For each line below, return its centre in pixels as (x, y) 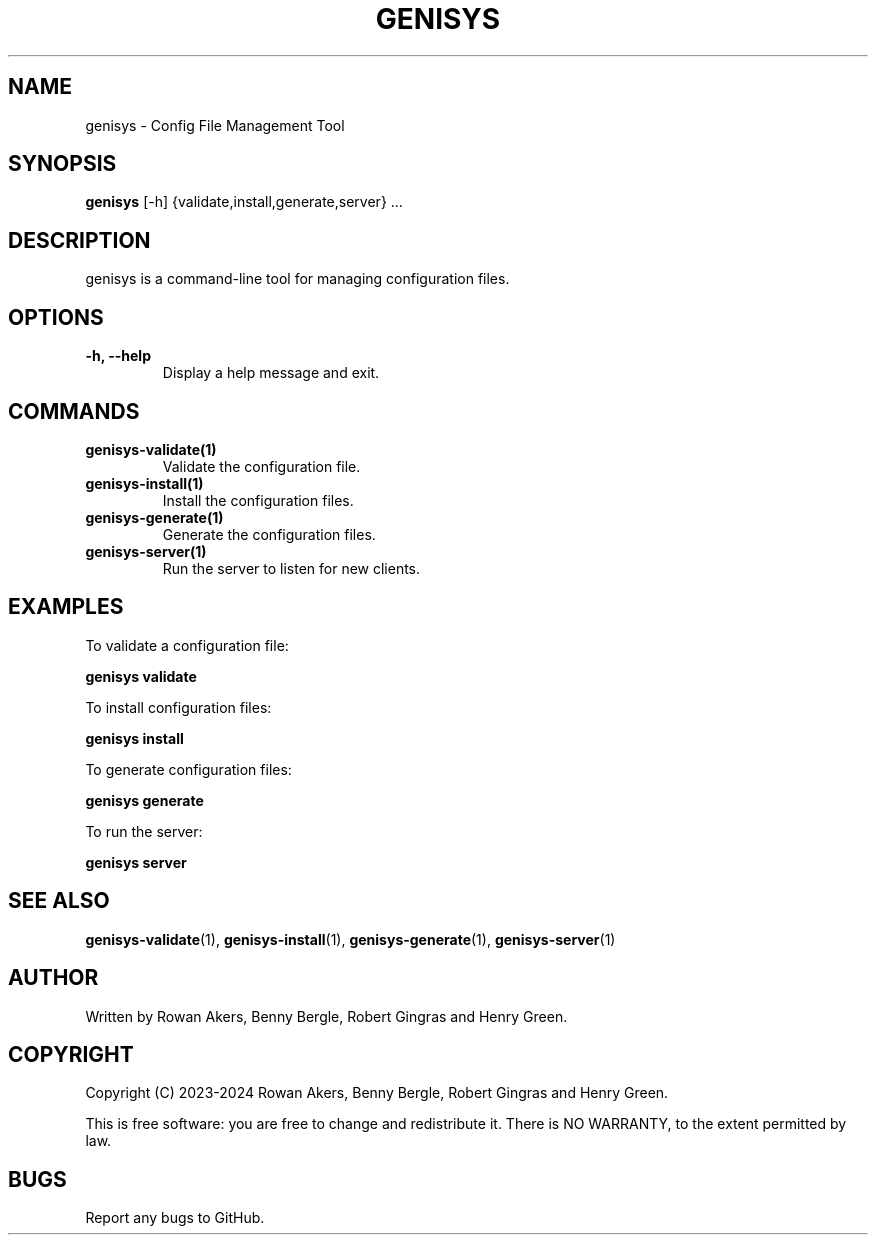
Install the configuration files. (258, 500)
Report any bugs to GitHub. (175, 1218)
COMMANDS (74, 411)
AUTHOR (53, 978)
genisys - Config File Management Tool (215, 125)
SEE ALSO (59, 901)
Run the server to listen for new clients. (291, 568)
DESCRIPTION (79, 240)
